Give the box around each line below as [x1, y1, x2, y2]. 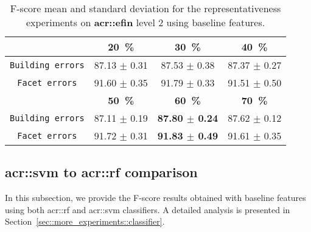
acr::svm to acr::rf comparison [5, 163, 198, 181]
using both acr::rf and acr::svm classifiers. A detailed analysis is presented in [5, 203, 290, 216]
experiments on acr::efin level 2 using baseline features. [26, 15, 265, 29]
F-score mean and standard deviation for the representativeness [10, 1, 281, 15]
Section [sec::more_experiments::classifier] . [5, 215, 165, 228]
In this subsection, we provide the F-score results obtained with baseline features [5, 191, 306, 204]
